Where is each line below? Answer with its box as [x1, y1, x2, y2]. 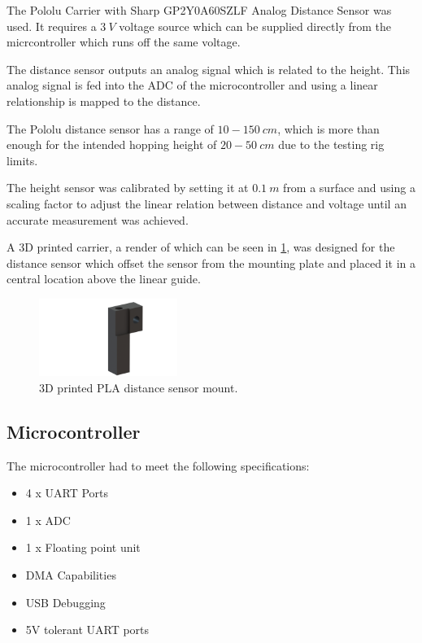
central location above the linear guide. [7, 270, 201, 287]
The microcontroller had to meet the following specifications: [7, 457, 310, 474]
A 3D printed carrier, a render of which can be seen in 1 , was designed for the [7, 238, 395, 256]
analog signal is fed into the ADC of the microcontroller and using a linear [7, 77, 378, 94]
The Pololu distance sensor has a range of [7, 120, 214, 137]
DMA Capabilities [25, 566, 116, 584]
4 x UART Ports [25, 484, 109, 501]
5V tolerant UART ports [25, 621, 150, 638]
